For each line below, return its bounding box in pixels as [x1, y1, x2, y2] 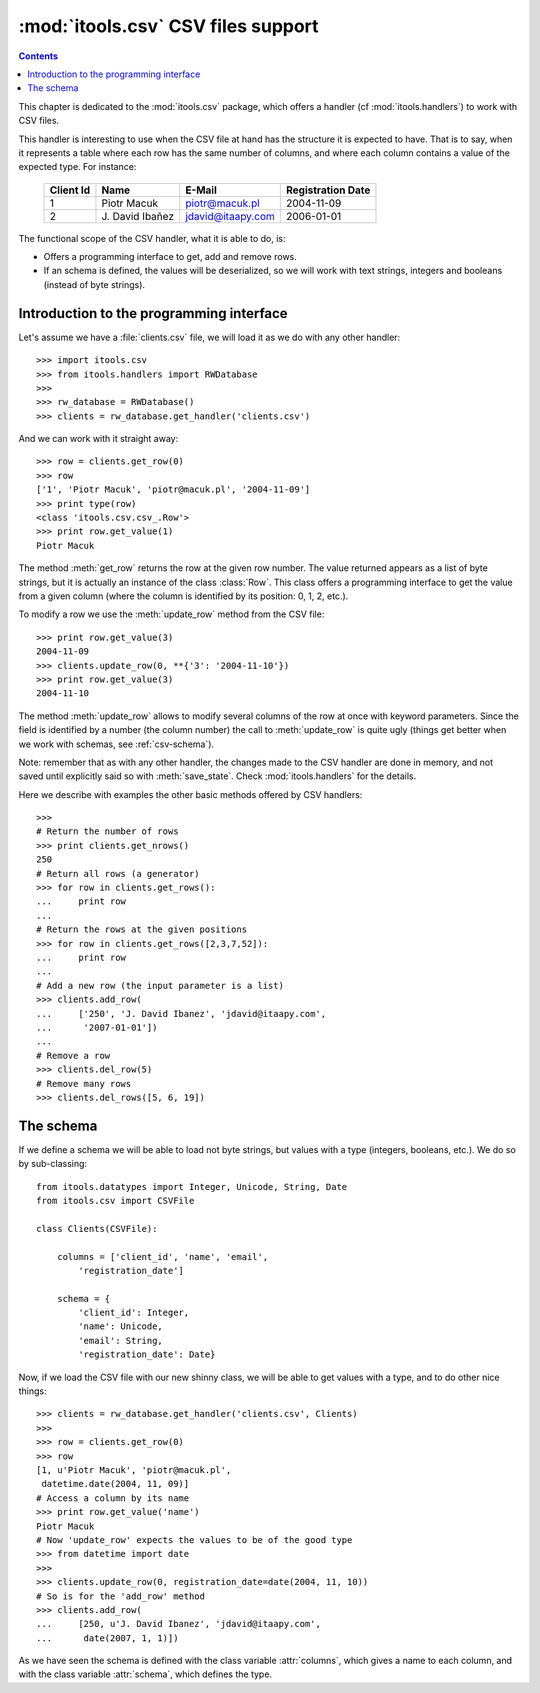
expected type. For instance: [18, 161, 137, 173]
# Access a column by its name [36, 1492, 190, 1504]
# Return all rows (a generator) [36, 868, 200, 879]
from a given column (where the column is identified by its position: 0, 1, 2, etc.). [18, 590, 349, 602]
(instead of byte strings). [43, 278, 145, 290]
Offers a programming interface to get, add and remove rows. [43, 251, 297, 263]
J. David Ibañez [101, 209, 175, 223]
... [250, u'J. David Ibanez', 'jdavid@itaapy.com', [36, 1618, 322, 1630]
